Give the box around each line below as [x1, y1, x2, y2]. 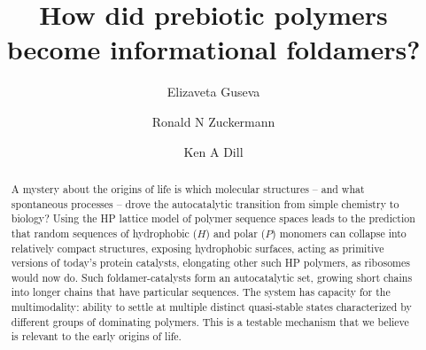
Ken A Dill [183, 142, 244, 160]
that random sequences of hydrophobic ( [11, 225, 198, 240]
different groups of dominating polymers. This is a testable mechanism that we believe [11, 314, 409, 329]
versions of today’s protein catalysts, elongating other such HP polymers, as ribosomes [11, 255, 410, 270]
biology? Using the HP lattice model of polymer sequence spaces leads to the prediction [11, 211, 415, 226]
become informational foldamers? [6, 31, 421, 67]
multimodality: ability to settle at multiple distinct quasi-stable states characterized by [11, 299, 412, 315]
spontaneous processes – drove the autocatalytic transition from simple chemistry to [11, 196, 399, 211]
